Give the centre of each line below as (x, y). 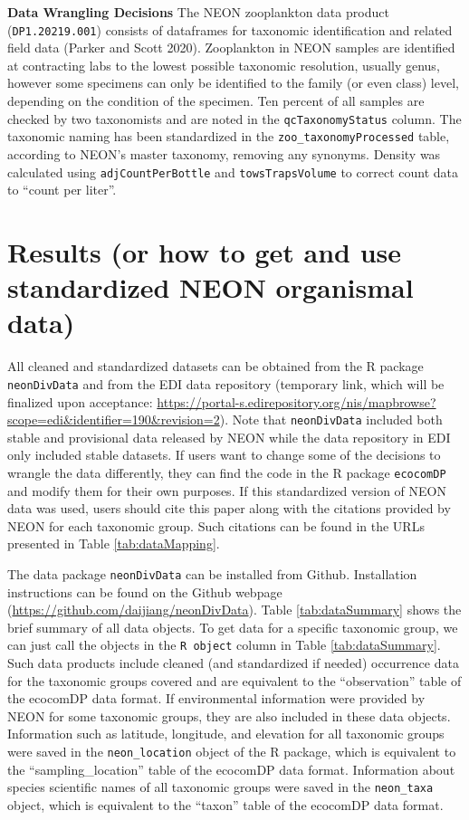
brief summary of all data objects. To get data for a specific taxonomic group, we (233, 627)
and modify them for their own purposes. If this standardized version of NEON (227, 490)
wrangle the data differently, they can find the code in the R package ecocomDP (227, 472)
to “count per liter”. (62, 190)
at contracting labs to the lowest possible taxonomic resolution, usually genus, (224, 65)
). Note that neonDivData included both (331, 420)
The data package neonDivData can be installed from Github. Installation (212, 574)
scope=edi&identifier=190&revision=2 (114, 420)
